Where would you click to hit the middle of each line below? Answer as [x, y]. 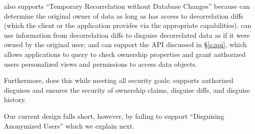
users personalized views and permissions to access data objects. [101, 64]
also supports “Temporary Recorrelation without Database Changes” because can [127, 6]
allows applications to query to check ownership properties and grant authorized [125, 54]
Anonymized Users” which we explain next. [69, 125]
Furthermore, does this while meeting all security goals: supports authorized [119, 80]
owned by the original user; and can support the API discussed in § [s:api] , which [126, 44]
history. [15, 99]
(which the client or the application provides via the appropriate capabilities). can [128, 25]
